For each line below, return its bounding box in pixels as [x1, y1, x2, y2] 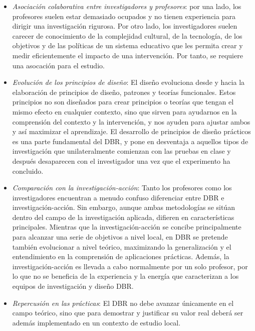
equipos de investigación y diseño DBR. [12, 281, 134, 291]
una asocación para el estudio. [12, 60, 105, 70]
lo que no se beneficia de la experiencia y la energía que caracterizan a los [12, 271, 239, 281]
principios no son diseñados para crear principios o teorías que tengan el [12, 96, 234, 107]
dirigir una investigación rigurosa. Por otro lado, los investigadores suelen [12, 21, 237, 31]
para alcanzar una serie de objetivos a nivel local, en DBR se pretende [12, 232, 228, 242]
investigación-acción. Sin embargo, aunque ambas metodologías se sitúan [12, 202, 235, 212]
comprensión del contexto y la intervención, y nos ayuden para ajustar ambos [12, 116, 250, 127]
